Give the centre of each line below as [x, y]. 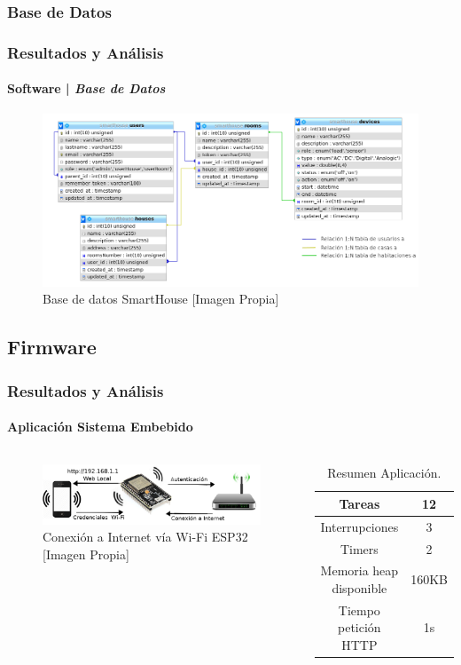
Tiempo [359, 610]
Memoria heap [359, 570]
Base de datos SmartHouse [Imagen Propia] [161, 299]
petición [359, 627]
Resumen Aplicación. [384, 473]
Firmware [52, 347]
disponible [359, 588]
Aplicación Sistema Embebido [100, 427]
